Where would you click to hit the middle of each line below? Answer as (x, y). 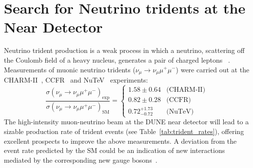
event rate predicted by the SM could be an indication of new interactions (115, 150)
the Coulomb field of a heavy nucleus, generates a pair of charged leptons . (117, 59)
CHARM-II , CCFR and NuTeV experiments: (76, 79)
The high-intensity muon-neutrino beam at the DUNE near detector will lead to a (126, 122)
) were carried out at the (213, 69)
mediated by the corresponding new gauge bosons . (81, 160)
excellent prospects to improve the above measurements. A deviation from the (120, 141)
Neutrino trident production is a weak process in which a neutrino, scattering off (124, 50)
